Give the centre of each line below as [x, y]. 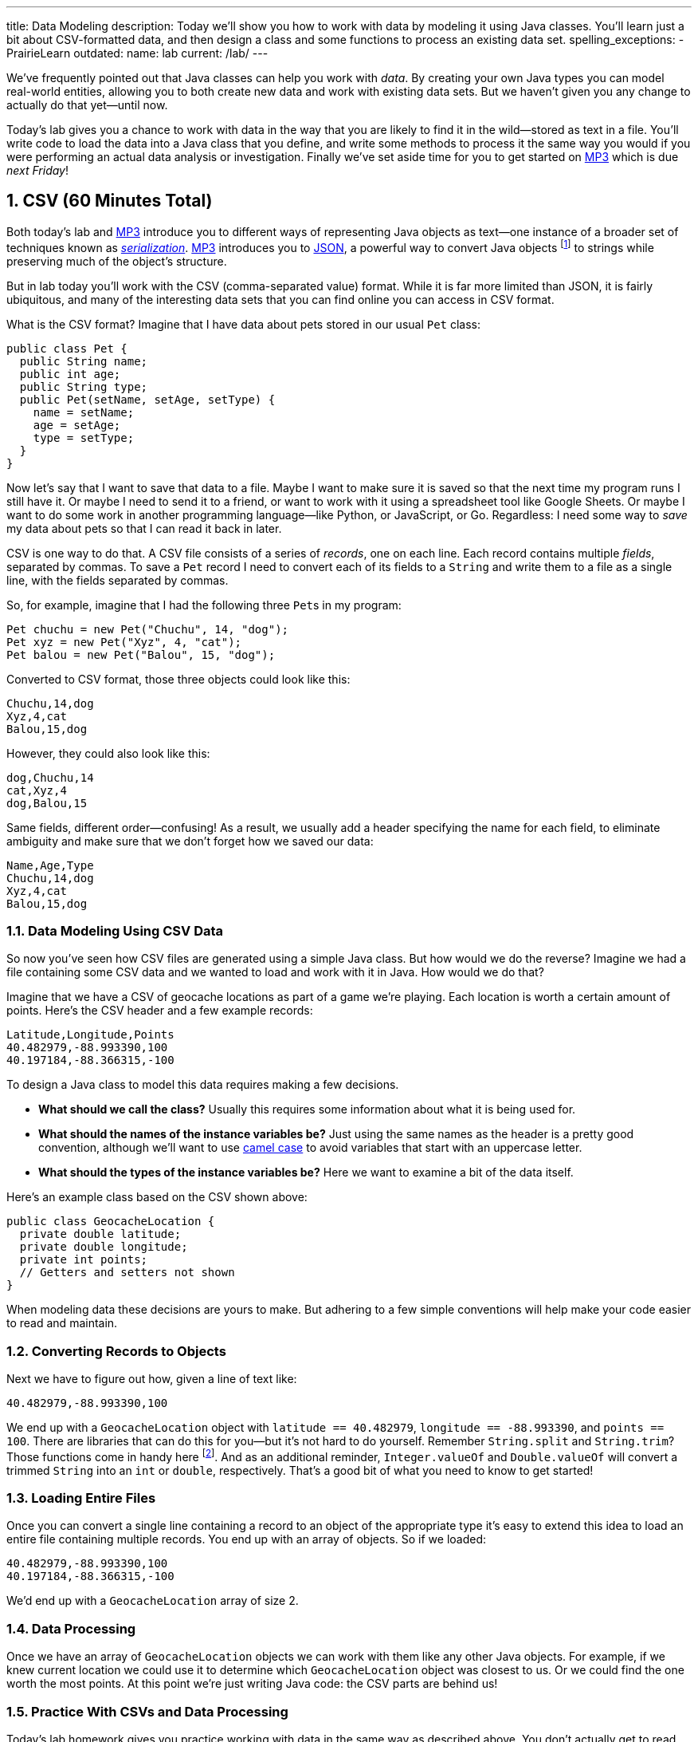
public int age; [70, 374]
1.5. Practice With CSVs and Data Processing [147, 1711]
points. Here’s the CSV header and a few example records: [160, 1011]
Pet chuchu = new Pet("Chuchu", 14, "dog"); [148, 629]
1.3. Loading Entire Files [81, 1498]
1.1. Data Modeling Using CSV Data [115, 930]
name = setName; [84, 412]
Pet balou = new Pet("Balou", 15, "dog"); [141, 654]
